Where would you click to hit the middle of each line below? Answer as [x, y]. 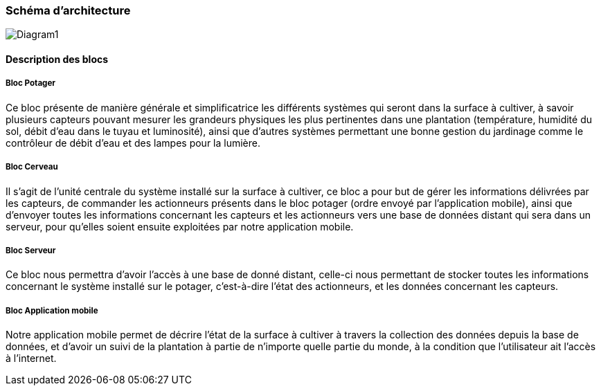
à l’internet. [31, 358]
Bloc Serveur [31, 250]
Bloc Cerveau [32, 167]
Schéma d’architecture [68, 10]
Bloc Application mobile [52, 310]
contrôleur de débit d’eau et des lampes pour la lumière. [133, 143]
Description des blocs [57, 59]
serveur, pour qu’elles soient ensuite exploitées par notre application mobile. [180, 226]
